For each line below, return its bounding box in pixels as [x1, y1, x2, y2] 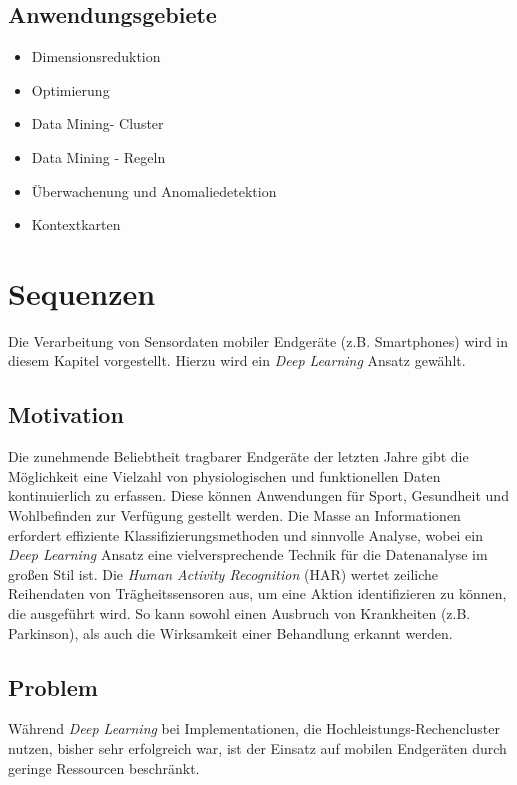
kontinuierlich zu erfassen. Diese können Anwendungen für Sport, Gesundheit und [8, 485, 509, 506]
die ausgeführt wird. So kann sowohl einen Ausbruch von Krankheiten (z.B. [8, 603, 471, 624]
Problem [8, 671, 98, 702]
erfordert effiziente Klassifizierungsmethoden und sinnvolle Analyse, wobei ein [8, 524, 483, 545]
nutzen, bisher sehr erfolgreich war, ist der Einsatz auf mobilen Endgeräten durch [8, 738, 507, 759]
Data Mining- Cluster [31, 113, 164, 134]
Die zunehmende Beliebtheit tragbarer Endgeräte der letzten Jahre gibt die [8, 446, 469, 467]
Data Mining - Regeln [31, 146, 166, 167]
